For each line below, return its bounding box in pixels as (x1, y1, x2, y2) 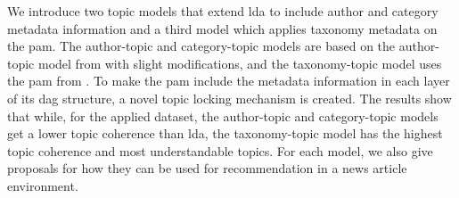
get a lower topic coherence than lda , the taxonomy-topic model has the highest (7, 124, 443, 143)
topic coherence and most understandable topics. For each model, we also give (7, 141, 433, 160)
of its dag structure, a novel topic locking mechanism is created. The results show (7, 88, 452, 107)
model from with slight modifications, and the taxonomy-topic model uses (37, 54, 442, 72)
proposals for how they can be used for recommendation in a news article (7, 159, 407, 177)
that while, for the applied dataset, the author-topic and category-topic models (7, 106, 439, 125)
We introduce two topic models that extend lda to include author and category (7, 2, 439, 20)
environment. (7, 176, 78, 194)
